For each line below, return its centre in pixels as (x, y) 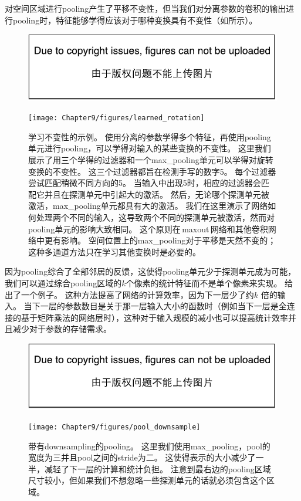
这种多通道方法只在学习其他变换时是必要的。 (114, 251)
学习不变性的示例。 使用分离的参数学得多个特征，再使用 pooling (150, 136)
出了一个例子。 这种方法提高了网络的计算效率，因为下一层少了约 (129, 294)
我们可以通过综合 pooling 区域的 (63, 282)
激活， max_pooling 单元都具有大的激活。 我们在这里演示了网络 (148, 206)
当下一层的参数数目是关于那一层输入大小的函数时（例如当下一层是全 (155, 306)
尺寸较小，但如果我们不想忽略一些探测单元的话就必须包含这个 (147, 480)
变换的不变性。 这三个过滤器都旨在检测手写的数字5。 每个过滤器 (152, 171)
